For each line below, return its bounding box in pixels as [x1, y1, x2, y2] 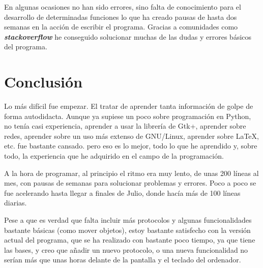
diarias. [4, 197, 27, 208]
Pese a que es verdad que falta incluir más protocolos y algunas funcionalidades [4, 215, 252, 225]
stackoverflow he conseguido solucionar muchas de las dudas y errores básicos [4, 31, 252, 42]
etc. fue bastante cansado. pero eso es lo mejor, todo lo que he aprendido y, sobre [4, 140, 257, 151]
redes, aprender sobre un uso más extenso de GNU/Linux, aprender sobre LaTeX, [4, 130, 259, 141]
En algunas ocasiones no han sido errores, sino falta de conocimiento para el [4, 2, 241, 12]
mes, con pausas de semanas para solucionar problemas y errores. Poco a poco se [4, 177, 256, 188]
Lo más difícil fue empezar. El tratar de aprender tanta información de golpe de [4, 101, 253, 111]
